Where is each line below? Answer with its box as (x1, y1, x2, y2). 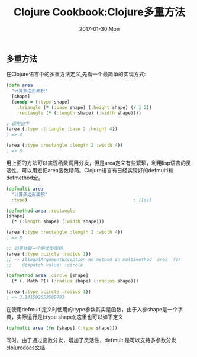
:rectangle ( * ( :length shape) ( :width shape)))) (17, 110, 142, 116)
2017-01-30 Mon (79, 25, 120, 33)
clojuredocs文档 (6, 344, 46, 351)
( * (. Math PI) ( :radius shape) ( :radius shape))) (11, 278, 139, 284)
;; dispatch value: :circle (6, 262, 83, 268)
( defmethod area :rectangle (6, 208, 76, 214)
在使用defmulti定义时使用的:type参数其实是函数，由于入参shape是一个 (6, 305, 178, 313)
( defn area (6, 82, 33, 89)
